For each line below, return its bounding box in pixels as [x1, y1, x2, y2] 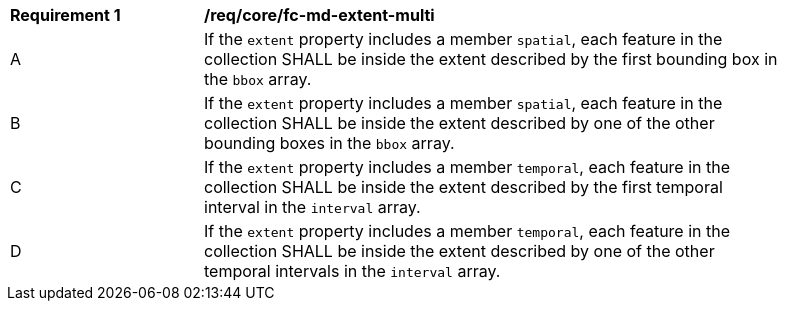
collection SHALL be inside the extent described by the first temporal [204, 177, 723, 197]
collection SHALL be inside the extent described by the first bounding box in [204, 49, 778, 69]
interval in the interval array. [204, 197, 421, 217]
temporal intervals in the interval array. [204, 261, 501, 281]
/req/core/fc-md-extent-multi [204, 5, 435, 25]
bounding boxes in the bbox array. [204, 133, 455, 153]
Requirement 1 [10, 5, 121, 25]
